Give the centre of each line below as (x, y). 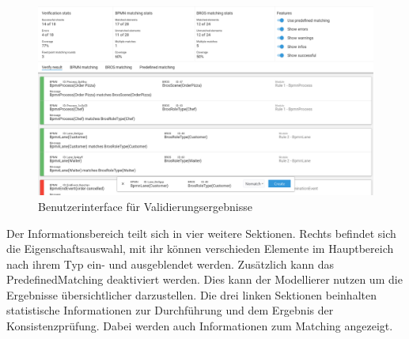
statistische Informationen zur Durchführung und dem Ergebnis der (170, 310)
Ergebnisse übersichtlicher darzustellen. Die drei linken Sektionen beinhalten (191, 294)
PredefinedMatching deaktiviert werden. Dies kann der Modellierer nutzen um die (204, 279)
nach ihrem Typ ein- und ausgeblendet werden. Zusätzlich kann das (170, 264)
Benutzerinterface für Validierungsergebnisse (145, 206)
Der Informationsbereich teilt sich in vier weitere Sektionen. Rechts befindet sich (201, 233)
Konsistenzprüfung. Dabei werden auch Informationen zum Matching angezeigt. (200, 326)
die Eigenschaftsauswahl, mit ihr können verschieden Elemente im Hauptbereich (200, 249)
